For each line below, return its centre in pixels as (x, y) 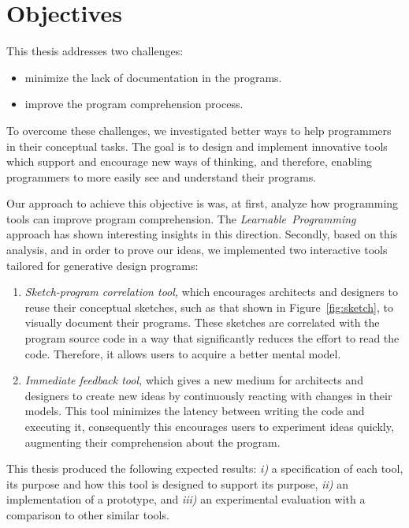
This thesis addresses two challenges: (95, 51)
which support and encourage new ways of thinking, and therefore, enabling (189, 161)
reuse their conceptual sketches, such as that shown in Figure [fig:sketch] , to (209, 307)
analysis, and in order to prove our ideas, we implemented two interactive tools (197, 250)
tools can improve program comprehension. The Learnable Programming (181, 218)
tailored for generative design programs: (102, 265)
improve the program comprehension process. (134, 104)
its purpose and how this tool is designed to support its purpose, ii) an (177, 483)
